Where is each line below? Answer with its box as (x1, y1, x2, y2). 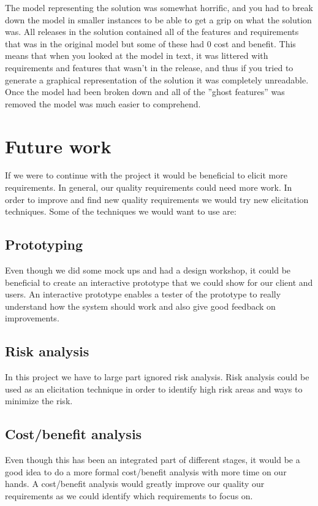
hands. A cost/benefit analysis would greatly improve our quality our (5, 477, 265, 490)
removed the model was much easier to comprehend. (5, 97, 201, 110)
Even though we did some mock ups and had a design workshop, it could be (5, 264, 291, 277)
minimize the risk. (5, 394, 73, 407)
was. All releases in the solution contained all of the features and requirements (5, 25, 299, 38)
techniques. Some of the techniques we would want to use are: (5, 205, 237, 218)
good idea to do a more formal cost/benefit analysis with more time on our (5, 465, 287, 478)
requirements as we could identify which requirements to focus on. (5, 489, 253, 502)
